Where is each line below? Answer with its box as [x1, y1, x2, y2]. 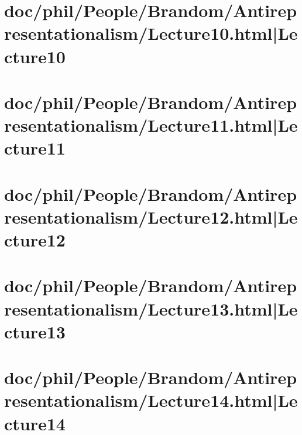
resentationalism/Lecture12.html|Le [4, 204, 298, 228]
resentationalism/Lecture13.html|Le [4, 296, 298, 320]
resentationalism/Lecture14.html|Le [4, 388, 298, 412]
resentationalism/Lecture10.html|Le [4, 21, 298, 45]
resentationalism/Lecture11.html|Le [4, 113, 298, 137]
